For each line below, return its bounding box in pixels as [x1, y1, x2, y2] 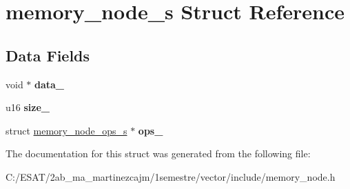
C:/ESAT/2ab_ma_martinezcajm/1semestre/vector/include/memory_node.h [6, 169, 336, 183]
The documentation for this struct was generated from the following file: [6, 146, 311, 161]
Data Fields [6, 44, 90, 66]
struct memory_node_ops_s [6, 123, 127, 137]
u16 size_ [6, 100, 50, 115]
